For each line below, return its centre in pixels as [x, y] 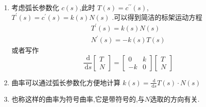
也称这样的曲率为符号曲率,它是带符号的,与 [78, 99]
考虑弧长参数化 [35, 7]
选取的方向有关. [175, 99]
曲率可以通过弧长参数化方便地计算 [66, 82]
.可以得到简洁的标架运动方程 [157, 17]
